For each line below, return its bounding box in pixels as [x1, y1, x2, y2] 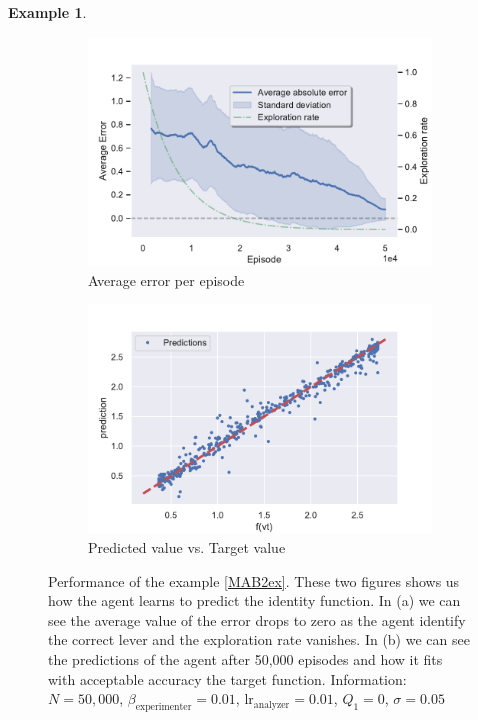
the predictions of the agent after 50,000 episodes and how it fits [48, 649, 443, 669]
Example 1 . [8, 2, 87, 22]
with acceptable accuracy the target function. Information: [48, 668, 407, 689]
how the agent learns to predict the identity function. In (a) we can [48, 590, 461, 611]
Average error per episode [88, 269, 245, 290]
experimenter [135, 701, 192, 712]
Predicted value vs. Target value [88, 537, 286, 558]
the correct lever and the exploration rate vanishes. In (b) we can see [48, 629, 470, 650]
